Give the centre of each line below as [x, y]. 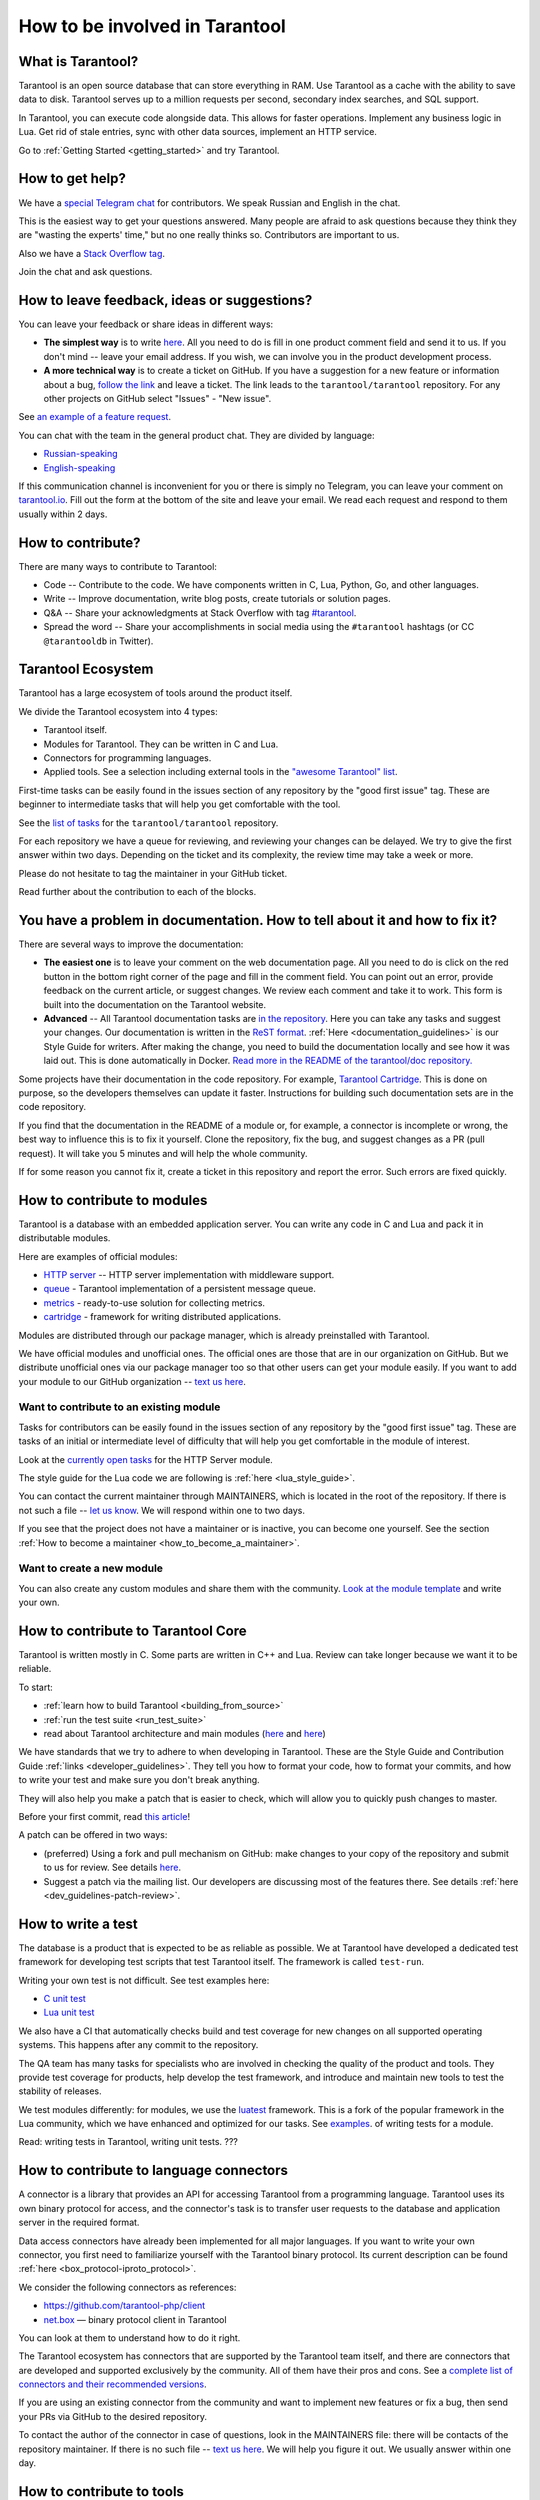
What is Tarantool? [78, 61]
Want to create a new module [91, 1568]
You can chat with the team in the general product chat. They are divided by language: [196, 435]
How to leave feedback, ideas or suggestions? [165, 300]
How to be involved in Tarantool [152, 26]
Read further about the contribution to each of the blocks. [137, 892]
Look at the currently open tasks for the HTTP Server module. [146, 1459]
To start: [36, 1687]
